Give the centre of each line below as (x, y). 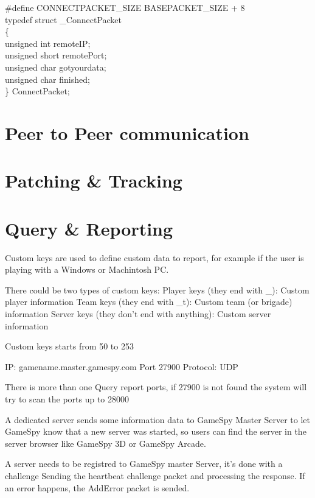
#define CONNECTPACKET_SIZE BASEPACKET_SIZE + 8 (125, 7)
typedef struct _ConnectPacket (64, 19)
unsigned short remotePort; (56, 55)
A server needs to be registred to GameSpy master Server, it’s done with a (144, 464)
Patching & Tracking (94, 181)
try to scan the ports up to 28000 (67, 398)
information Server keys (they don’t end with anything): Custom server (138, 314)
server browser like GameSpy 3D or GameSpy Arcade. (106, 443)
